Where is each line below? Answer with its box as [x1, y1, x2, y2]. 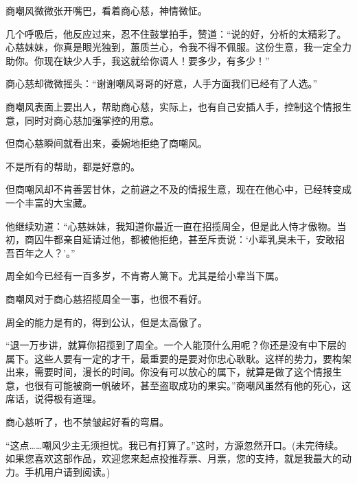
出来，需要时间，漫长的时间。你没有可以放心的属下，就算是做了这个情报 [5, 365, 332, 379]
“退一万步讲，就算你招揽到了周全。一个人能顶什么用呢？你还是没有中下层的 [5, 338, 347, 352]
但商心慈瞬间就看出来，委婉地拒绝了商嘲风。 [5, 136, 207, 150]
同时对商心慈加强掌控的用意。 [24, 113, 159, 127]
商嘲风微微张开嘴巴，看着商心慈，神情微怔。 [5, 3, 207, 17]
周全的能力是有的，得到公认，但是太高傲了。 [5, 314, 207, 329]
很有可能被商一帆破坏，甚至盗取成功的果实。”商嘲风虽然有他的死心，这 [34, 378, 352, 392]
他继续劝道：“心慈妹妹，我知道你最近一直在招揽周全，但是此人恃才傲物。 [5, 218, 337, 233]
